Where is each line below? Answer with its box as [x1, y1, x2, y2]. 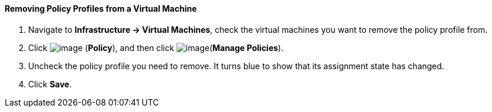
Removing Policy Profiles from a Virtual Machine [5, 4, 197, 13]
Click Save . [28, 79, 72, 89]
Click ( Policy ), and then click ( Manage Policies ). [28, 42, 284, 53]
